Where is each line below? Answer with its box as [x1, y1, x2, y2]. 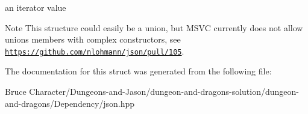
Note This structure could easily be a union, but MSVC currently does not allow [5, 21, 303, 34]
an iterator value [5, 1, 66, 13]
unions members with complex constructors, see [5, 33, 181, 46]
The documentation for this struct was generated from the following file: [5, 65, 272, 77]
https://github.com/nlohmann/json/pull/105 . [5, 44, 184, 57]
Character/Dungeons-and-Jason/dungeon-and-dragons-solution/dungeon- [29, 85, 299, 98]
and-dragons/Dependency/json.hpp [5, 97, 135, 109]
